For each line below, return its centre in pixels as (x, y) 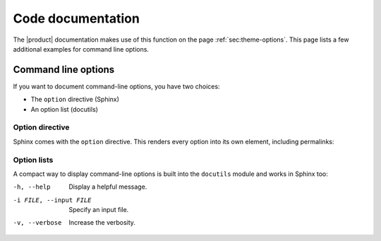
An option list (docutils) (65, 109)
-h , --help (32, 187)
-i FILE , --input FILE (52, 200)
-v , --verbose (37, 223)
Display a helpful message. (108, 187)
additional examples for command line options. (81, 49)
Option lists (33, 160)
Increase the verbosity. (102, 223)
